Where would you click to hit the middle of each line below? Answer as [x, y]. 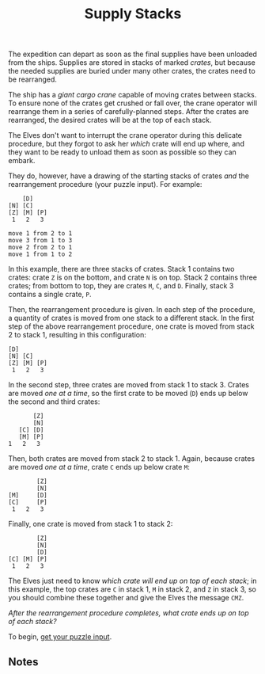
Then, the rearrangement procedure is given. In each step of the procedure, [132, 310]
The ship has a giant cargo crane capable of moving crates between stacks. [132, 95]
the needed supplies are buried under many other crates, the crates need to [132, 71]
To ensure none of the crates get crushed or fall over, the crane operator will [133, 103]
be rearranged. [33, 79]
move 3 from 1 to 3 [40, 241]
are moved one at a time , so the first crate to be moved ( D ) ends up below [128, 394]
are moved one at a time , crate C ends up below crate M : [99, 467]
